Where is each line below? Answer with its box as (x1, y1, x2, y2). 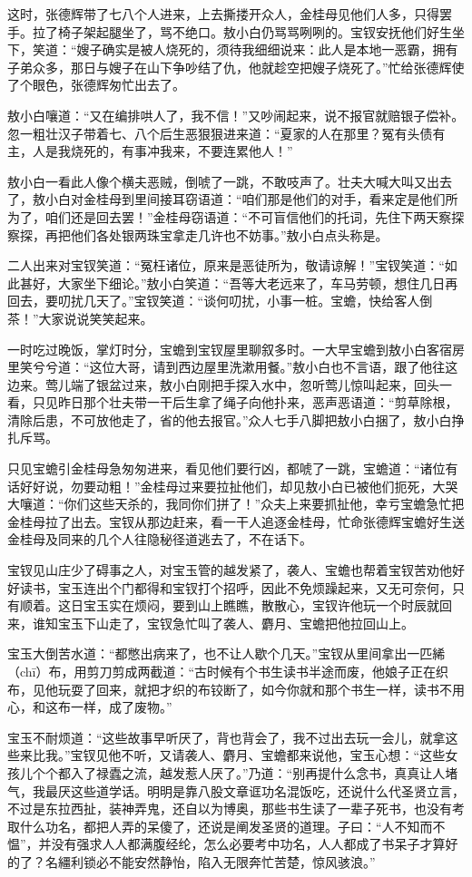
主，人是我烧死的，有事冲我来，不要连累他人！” (7, 141, 293, 161)
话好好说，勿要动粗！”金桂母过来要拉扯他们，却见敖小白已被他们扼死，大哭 (7, 476, 458, 495)
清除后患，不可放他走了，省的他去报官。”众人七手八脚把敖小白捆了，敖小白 (7, 410, 452, 429)
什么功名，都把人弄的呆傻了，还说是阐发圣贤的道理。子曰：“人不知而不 (19, 816, 446, 835)
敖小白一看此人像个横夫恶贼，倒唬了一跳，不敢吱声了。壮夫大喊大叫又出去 (7, 171, 452, 190)
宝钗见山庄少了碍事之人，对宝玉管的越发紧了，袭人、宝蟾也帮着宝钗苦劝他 (7, 560, 452, 580)
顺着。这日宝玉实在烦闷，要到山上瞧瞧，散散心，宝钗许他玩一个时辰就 (19, 596, 439, 615)
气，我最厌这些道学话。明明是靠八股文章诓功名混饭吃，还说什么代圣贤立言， (7, 781, 465, 800)
